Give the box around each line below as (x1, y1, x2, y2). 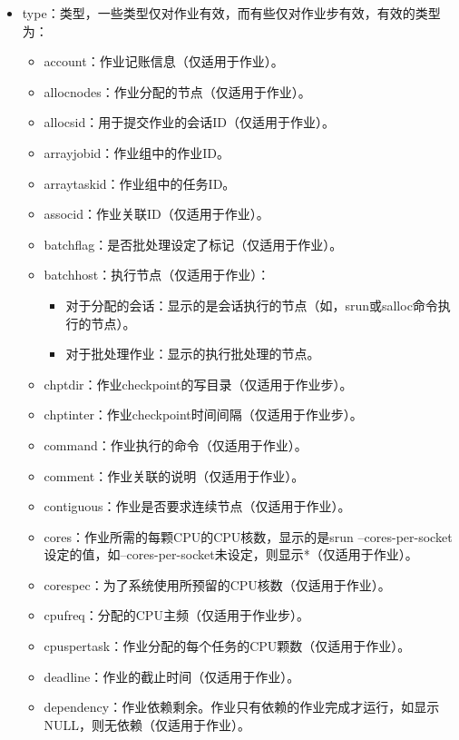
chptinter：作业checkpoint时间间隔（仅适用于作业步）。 (44, 405, 363, 424)
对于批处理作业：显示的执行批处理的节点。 (65, 344, 320, 363)
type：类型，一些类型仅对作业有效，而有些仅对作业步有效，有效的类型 (22, 4, 441, 22)
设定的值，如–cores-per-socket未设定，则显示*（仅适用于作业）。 (44, 545, 418, 564)
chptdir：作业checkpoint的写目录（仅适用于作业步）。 (44, 374, 353, 393)
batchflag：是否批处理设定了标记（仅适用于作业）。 (44, 234, 343, 253)
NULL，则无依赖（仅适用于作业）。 (44, 715, 251, 734)
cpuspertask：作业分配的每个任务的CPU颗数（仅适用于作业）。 (44, 636, 411, 656)
